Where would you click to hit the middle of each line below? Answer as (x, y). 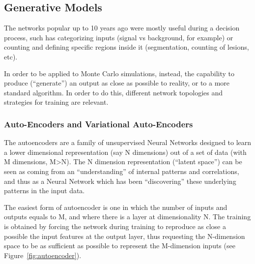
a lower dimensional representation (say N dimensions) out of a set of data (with (125, 152)
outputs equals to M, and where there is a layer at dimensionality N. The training (127, 217)
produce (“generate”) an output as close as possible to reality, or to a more (117, 83)
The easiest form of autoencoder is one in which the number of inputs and (116, 207)
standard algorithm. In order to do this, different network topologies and (113, 92)
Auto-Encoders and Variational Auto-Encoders (99, 124)
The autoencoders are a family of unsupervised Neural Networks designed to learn (128, 142)
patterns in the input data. (44, 191)
